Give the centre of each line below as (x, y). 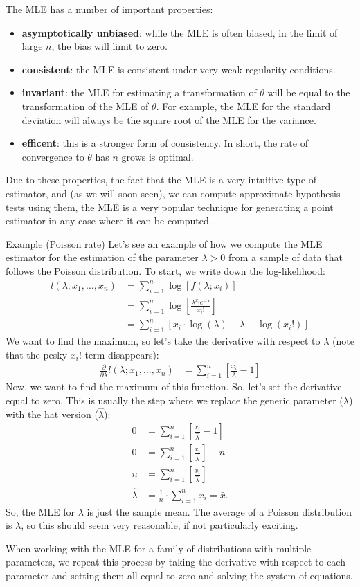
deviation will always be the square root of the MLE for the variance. (169, 119)
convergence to (53, 156)
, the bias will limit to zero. (109, 46)
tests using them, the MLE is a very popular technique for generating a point (170, 207)
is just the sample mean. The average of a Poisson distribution (219, 511)
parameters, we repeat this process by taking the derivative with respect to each (175, 562)
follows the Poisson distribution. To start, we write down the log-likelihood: (165, 270)
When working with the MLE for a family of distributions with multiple (159, 548)
